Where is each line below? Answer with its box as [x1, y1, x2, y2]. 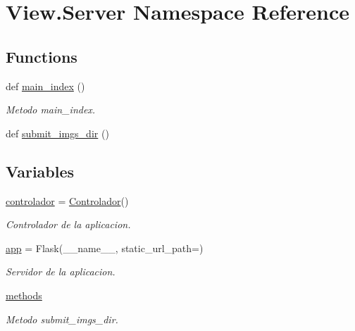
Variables [6, 160, 75, 182]
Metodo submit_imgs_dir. [6, 311, 118, 326]
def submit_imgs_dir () [6, 125, 109, 140]
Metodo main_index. [6, 102, 96, 117]
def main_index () [6, 78, 85, 93]
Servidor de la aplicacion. [6, 264, 116, 279]
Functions [6, 45, 77, 67]
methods [6, 287, 42, 302]
